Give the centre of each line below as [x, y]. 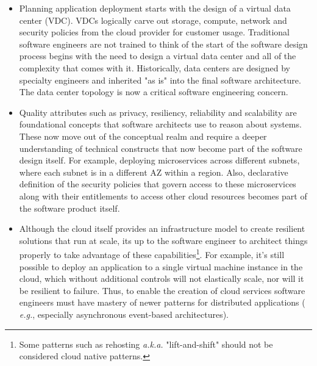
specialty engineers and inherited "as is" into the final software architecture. [160, 80]
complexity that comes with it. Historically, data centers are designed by [155, 67]
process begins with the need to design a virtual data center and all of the [158, 56]
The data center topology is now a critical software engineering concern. [154, 92]
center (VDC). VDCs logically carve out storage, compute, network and [153, 20]
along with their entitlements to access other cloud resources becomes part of [163, 196]
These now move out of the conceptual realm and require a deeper [143, 136]
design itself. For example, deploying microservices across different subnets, [159, 160]
